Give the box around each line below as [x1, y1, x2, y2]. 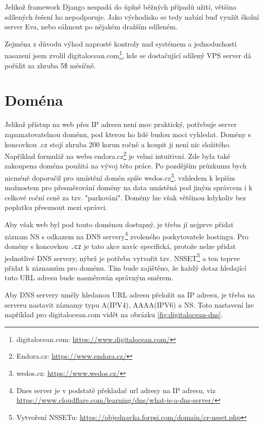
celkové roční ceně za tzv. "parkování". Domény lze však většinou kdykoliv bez [5, 192, 246, 202]
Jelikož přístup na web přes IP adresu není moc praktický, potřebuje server [5, 119, 237, 130]
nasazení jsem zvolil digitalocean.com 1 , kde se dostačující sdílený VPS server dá [5, 49, 251, 61]
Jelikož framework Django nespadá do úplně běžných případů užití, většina [5, 2, 237, 12]
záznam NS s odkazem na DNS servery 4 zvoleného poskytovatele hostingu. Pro [5, 229, 249, 241]
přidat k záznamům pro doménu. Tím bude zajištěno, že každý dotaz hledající [5, 262, 246, 273]
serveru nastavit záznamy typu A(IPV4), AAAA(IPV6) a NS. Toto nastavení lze [5, 299, 254, 310]
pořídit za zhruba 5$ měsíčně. [5, 60, 96, 70]
